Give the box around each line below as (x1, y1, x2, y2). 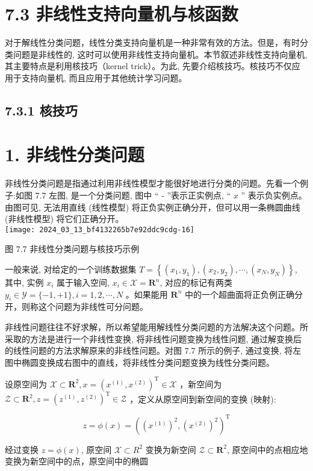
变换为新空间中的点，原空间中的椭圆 (5, 455, 148, 467)
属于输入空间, (57, 276, 110, 289)
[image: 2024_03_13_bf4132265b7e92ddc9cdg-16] (5, 225, 194, 234)
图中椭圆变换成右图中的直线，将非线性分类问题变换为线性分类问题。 (5, 356, 274, 368)
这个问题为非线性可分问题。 (38, 300, 148, 313)
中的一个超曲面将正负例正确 (184, 288, 294, 300)
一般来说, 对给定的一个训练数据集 (5, 263, 137, 276)
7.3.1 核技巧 (5, 100, 78, 119)
